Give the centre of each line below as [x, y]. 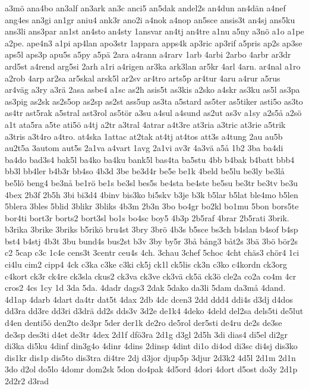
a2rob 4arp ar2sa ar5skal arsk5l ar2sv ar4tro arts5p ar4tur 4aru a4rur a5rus [143, 78]
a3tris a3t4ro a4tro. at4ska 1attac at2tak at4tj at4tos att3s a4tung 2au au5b [144, 136]
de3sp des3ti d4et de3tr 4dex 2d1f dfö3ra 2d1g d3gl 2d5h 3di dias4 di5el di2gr [146, 334]
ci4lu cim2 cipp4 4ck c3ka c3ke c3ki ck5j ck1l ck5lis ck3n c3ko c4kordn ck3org [146, 264]
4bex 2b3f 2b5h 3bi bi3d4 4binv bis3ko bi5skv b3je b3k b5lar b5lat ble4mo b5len [152, 194]
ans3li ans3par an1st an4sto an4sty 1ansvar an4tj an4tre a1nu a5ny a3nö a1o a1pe [154, 31]
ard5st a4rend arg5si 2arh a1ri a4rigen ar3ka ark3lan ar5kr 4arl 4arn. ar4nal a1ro [153, 66]
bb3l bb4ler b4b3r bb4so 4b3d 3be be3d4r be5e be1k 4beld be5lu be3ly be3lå [145, 171]
